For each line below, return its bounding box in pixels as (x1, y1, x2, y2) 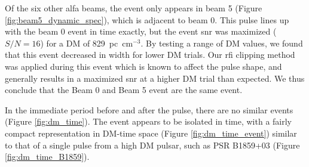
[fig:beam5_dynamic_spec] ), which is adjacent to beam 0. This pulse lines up (5, 13, 289, 26)
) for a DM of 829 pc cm (40, 36, 133, 49)
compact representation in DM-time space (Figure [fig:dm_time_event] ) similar (5, 126, 297, 139)
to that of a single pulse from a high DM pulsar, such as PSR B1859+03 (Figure (5, 138, 300, 151)
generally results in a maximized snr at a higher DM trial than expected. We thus (5, 72, 305, 84)
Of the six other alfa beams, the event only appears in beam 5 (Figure (5, 2, 262, 14)
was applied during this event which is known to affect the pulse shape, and (5, 60, 282, 72)
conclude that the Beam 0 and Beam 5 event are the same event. (5, 83, 243, 96)
